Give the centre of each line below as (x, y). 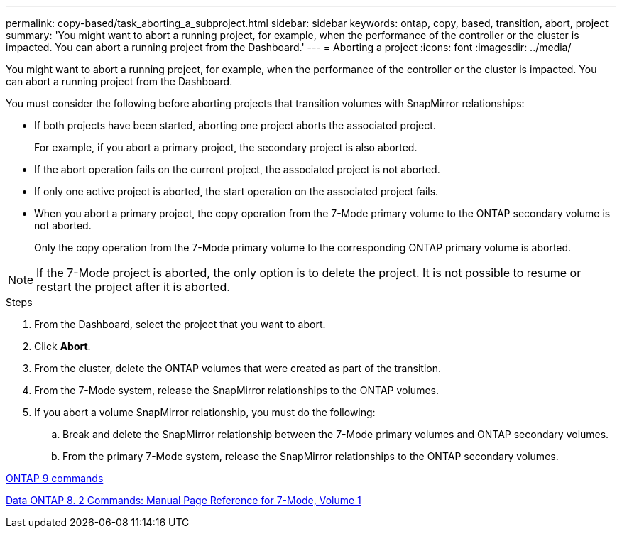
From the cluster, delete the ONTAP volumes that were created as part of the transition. (238, 368)
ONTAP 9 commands (55, 478)
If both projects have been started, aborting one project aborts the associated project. (235, 125)
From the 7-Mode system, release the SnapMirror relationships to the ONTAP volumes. (236, 390)
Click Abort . (62, 346)
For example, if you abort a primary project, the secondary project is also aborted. (226, 147)
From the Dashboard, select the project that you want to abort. (180, 324)
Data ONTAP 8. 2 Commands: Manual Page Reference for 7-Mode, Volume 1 (184, 500)
